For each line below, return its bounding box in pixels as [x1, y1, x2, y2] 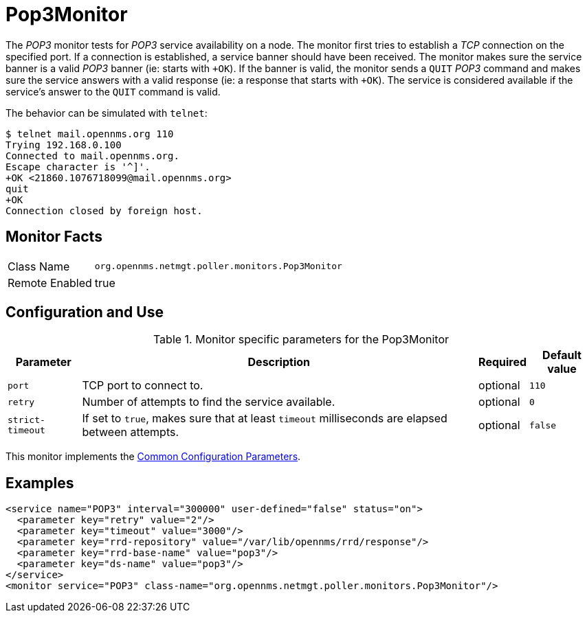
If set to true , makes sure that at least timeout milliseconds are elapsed [82, 411, 447, 426]
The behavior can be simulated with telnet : [5, 106, 208, 119]
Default [542, 348, 582, 363]
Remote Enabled [8, 275, 92, 290]
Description [247, 355, 310, 369]
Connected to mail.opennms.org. [5, 150, 179, 161]
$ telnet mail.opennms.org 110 [5, 128, 174, 139]
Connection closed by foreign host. [5, 205, 203, 216]
